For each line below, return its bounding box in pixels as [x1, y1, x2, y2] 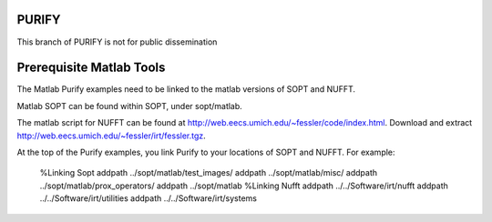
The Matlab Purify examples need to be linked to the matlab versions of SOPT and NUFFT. [16, 84, 355, 95]
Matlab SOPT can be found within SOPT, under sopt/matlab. [16, 100, 243, 111]
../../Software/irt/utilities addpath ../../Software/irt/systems [39, 193, 257, 204]
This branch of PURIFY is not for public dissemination [16, 36, 218, 47]
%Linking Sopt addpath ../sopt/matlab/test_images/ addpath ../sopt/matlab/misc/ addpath [39, 167, 378, 178]
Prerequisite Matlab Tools [16, 60, 166, 76]
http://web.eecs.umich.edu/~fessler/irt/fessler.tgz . [16, 130, 207, 141]
